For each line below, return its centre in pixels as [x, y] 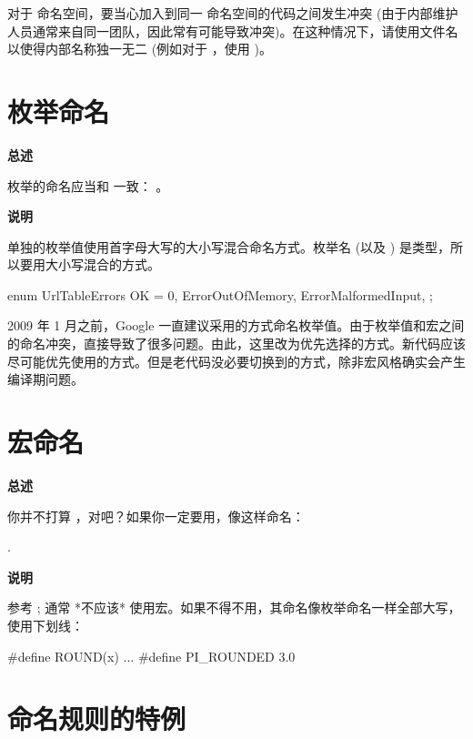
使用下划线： [45, 625]
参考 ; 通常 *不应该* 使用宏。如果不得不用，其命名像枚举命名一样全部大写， [234, 607]
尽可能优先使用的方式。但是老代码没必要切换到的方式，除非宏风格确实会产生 [236, 361]
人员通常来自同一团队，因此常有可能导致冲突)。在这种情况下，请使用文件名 [233, 30]
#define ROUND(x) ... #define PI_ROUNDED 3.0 [151, 656]
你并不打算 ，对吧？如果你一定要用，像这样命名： [156, 516]
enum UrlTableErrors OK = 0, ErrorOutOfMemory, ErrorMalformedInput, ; [220, 294]
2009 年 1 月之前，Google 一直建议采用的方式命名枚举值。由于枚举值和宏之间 [236, 325]
